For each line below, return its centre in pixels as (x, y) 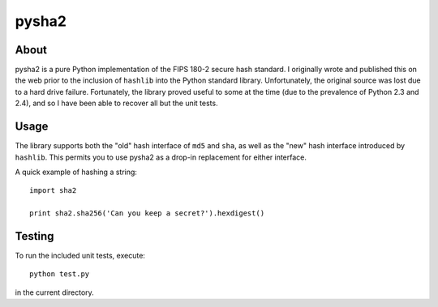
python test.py (60, 274)
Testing (34, 236)
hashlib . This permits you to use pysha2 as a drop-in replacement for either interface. (161, 157)
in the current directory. (55, 292)
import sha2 (53, 191)
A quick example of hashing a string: (76, 172)
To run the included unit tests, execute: (80, 256)
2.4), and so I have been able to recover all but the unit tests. (116, 103)
